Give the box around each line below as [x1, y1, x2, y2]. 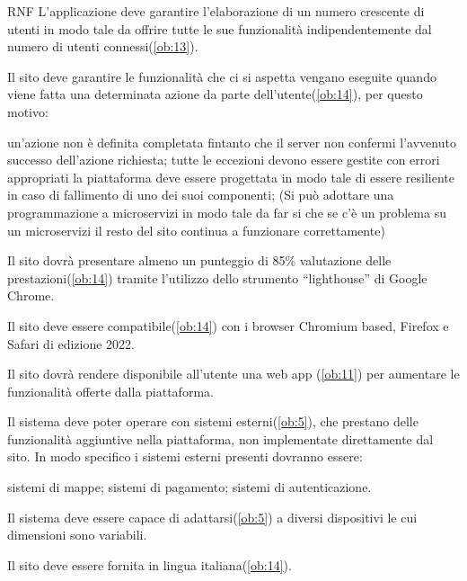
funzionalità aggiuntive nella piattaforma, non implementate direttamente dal [7, 429, 434, 448]
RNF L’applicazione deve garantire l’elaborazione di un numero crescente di [7, 2, 425, 20]
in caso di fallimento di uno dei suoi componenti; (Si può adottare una [7, 185, 394, 204]
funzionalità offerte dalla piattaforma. [7, 381, 214, 400]
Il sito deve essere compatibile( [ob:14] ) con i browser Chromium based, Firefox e [7, 316, 449, 335]
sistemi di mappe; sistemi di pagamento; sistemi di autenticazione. [7, 478, 372, 496]
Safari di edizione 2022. [7, 334, 136, 353]
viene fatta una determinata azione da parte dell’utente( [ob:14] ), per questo [7, 85, 423, 103]
